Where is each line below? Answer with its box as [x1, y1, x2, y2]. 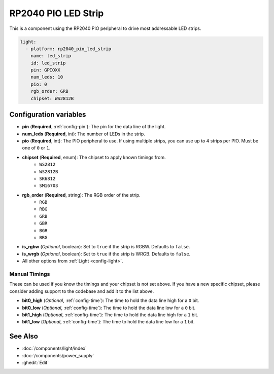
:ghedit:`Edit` [22, 359, 49, 365]
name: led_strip [30, 53, 71, 59]
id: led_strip [30, 60, 66, 66]
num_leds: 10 [30, 74, 63, 80]
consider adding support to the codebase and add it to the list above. [9, 288, 154, 294]
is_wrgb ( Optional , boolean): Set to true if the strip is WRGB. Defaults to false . [22, 251, 191, 257]
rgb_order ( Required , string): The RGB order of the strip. [22, 192, 141, 198]
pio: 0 [30, 81, 47, 87]
